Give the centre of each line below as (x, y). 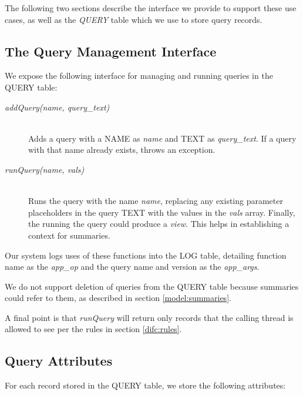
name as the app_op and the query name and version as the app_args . (132, 267)
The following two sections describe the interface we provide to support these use (151, 8)
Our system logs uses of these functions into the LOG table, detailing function (146, 255)
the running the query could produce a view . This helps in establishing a (159, 224)
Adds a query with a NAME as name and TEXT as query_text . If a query (162, 138)
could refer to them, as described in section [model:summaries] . (118, 298)
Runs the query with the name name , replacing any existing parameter (156, 201)
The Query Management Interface (111, 51)
